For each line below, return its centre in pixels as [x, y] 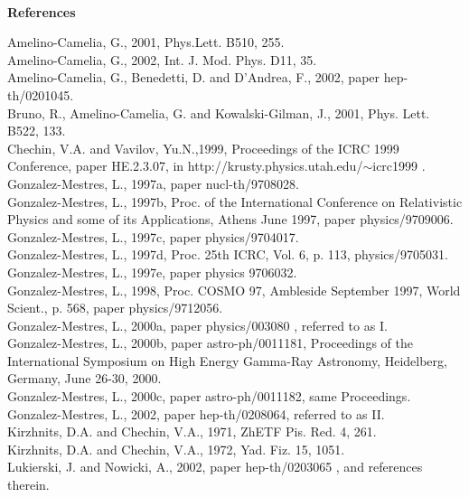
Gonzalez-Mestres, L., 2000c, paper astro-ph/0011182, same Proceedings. [209, 396]
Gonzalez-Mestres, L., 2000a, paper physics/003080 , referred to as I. [197, 325]
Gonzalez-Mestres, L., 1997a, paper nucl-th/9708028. [153, 183]
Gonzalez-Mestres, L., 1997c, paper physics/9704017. [153, 236]
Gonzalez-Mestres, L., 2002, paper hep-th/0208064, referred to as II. [196, 413]
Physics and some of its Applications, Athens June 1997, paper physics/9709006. [230, 219]
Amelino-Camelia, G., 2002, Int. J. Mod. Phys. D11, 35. [162, 59]
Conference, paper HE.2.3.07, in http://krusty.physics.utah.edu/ [185, 166]
